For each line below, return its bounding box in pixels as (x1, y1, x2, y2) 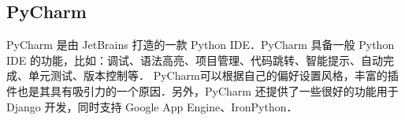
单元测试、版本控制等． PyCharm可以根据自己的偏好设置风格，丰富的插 (28, 67, 399, 84)
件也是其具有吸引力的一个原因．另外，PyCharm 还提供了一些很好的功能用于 (6, 82, 399, 99)
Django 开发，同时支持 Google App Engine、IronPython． (6, 98, 298, 114)
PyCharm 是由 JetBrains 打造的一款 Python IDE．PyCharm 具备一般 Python (6, 36, 395, 53)
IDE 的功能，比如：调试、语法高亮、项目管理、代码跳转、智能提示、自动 (6, 51, 383, 68)
